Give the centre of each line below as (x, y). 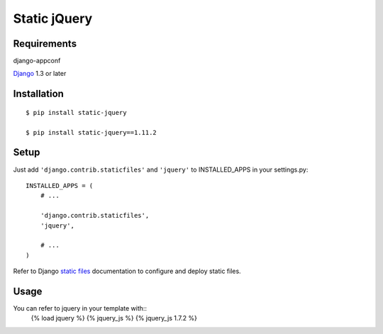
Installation (38, 94)
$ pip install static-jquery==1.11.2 (91, 132)
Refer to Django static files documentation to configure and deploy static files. (127, 271)
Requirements (45, 44)
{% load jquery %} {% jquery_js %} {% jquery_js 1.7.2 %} (114, 318)
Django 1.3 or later (40, 74)
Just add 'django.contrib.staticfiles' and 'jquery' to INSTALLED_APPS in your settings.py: (161, 169)
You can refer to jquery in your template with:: (80, 308)
